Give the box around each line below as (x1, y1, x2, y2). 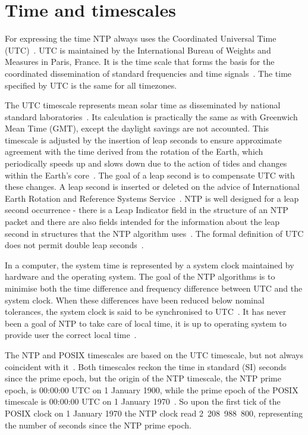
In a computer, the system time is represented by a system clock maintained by (5, 258, 294, 271)
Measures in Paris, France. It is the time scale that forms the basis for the (5, 55, 275, 68)
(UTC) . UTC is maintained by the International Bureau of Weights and (5, 43, 271, 56)
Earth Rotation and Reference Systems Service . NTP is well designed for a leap (5, 192, 299, 204)
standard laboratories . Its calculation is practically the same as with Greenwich (5, 110, 298, 123)
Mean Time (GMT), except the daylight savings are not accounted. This (5, 122, 269, 134)
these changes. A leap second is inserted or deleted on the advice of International (5, 180, 300, 193)
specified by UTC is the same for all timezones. (5, 79, 177, 91)
